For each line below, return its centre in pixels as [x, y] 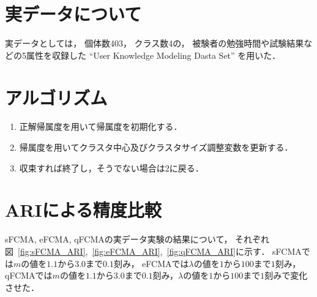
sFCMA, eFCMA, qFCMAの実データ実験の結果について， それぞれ [137, 239]
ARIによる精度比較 [83, 210]
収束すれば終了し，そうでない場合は [92, 167]
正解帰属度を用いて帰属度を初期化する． [101, 126]
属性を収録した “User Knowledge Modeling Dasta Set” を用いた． [153, 55]
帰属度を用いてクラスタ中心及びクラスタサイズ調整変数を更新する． [156, 147]
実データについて [73, 14]
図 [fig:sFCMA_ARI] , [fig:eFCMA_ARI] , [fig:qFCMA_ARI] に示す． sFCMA [153, 251]
